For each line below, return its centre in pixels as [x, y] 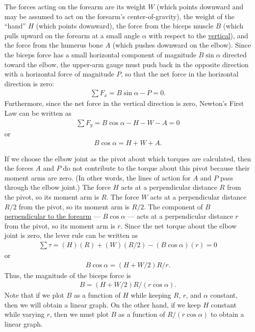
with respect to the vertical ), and [199, 35]
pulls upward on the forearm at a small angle [72, 35]
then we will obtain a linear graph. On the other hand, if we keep [103, 304]
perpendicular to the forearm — [52, 216]
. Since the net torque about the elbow [178, 225]
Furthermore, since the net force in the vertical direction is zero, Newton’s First [124, 103]
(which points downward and [200, 6]
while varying [25, 314]
